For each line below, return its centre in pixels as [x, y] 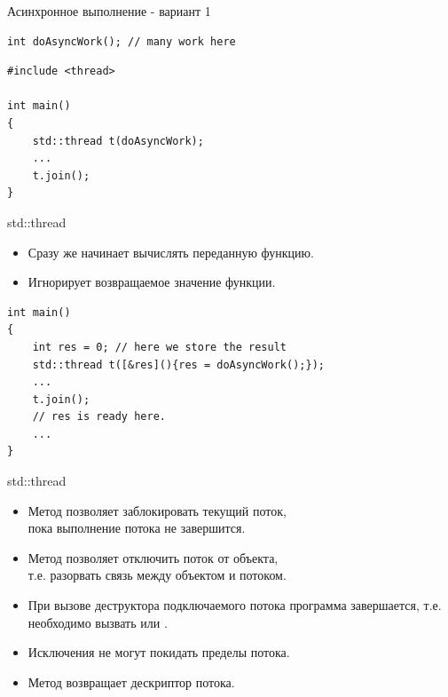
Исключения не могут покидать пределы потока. [159, 652]
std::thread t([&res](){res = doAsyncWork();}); [178, 364]
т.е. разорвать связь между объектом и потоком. [157, 575]
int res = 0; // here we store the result [159, 347]
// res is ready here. [99, 417]
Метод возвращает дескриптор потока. [131, 681]
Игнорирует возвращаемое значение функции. [152, 282]
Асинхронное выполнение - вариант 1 [109, 11]
